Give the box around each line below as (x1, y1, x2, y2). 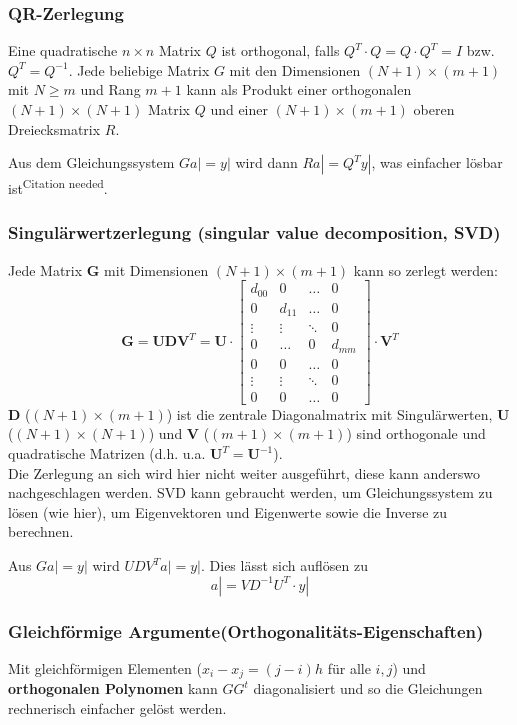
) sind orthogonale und (346, 423, 486, 444)
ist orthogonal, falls (221, 40, 340, 61)
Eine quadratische (8, 40, 118, 61)
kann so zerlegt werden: (353, 259, 498, 280)
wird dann (235, 152, 298, 173)
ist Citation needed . (8, 175, 108, 198)
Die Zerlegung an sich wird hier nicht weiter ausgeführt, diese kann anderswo (8, 462, 481, 483)
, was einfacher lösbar (371, 152, 503, 173)
